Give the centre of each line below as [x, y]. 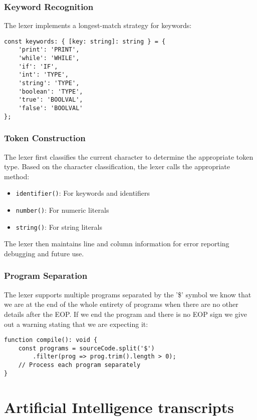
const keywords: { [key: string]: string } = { [85, 41]
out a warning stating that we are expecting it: [76, 324]
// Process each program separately [79, 365]
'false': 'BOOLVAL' [51, 108]
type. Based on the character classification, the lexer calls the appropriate [117, 166]
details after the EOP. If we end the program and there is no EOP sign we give [125, 314]
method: [17, 176]
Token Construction [45, 138]
